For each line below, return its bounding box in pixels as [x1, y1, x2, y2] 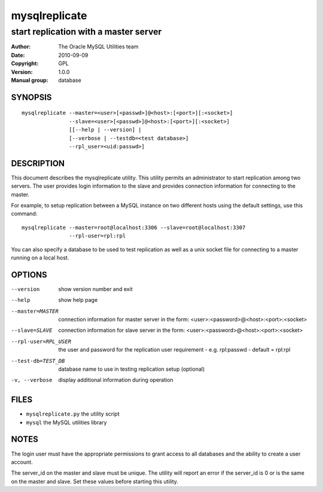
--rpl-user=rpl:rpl [69, 233, 126, 239]
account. [11, 458, 33, 466]
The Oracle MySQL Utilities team [58, 43, 139, 50]
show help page [58, 297, 98, 304]
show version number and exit [58, 285, 133, 292]
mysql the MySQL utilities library [26, 418, 107, 426]
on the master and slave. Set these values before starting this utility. [11, 478, 179, 485]
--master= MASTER [11, 308, 59, 314]
